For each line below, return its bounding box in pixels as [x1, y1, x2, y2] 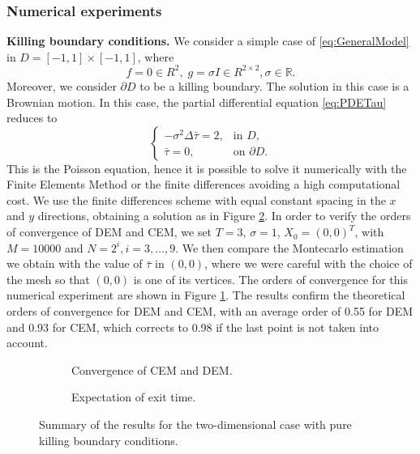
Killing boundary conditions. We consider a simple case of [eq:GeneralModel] [6, 32, 409, 49]
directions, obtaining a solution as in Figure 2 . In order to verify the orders [37, 207, 411, 224]
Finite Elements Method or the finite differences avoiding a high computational [6, 176, 401, 193]
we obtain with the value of [6, 255, 143, 272]
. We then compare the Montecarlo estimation [175, 239, 404, 256]
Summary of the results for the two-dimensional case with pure [39, 416, 352, 432]
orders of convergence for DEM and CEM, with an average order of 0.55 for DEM [6, 303, 414, 320]
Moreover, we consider [6, 77, 117, 94]
